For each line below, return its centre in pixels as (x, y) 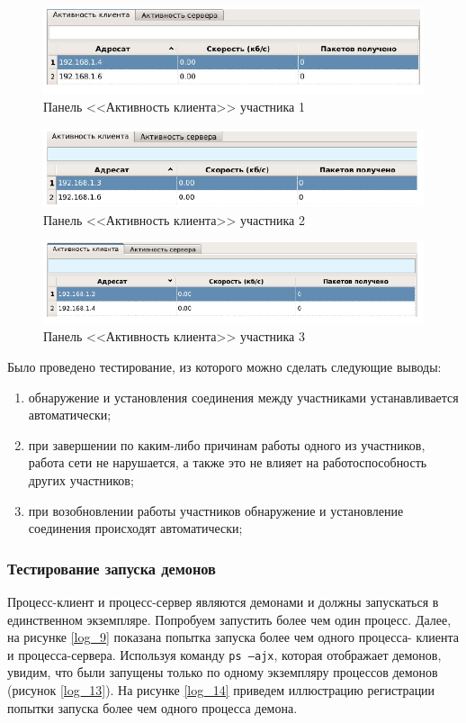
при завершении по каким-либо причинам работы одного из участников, (227, 444)
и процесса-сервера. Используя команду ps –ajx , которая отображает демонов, (224, 654)
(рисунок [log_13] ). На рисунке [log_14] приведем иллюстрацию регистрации (221, 690)
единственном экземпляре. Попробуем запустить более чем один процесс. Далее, (229, 619)
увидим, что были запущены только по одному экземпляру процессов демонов (223, 672)
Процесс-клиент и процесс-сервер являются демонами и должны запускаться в (223, 602)
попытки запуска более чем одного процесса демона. (152, 707)
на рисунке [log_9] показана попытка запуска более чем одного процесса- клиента (233, 637)
